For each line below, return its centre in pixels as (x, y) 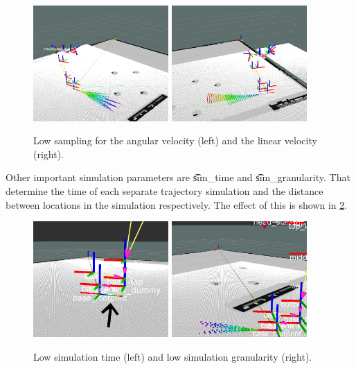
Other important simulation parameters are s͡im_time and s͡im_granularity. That (178, 177)
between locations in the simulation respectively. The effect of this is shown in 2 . (177, 204)
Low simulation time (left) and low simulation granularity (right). (173, 356)
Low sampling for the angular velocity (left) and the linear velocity (175, 140)
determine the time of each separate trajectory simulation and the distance (164, 191)
